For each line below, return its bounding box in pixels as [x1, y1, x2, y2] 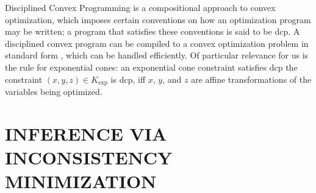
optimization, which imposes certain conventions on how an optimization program [5, 13, 311, 26]
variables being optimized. [5, 85, 102, 98]
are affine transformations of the [191, 72, 312, 85]
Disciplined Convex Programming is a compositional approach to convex [5, 1, 276, 13]
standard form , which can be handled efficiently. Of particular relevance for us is [5, 49, 309, 61]
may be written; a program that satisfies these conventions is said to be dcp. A [5, 25, 300, 38]
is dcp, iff [110, 72, 146, 85]
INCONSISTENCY [5, 144, 173, 169]
